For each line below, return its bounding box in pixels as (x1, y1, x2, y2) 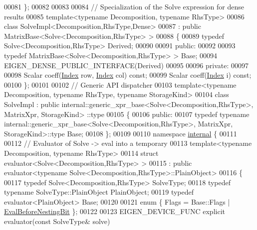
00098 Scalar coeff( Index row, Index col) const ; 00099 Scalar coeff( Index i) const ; (4, 70, 252, 80)
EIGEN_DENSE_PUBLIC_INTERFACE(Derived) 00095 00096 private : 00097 (4, 60, 249, 70)
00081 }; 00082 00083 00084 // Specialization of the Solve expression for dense (4, 1, 244, 11)
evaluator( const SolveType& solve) (4, 216, 110, 227)
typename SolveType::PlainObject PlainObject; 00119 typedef (4, 187, 194, 197)
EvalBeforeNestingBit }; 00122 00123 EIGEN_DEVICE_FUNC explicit (4, 206, 225, 217)
